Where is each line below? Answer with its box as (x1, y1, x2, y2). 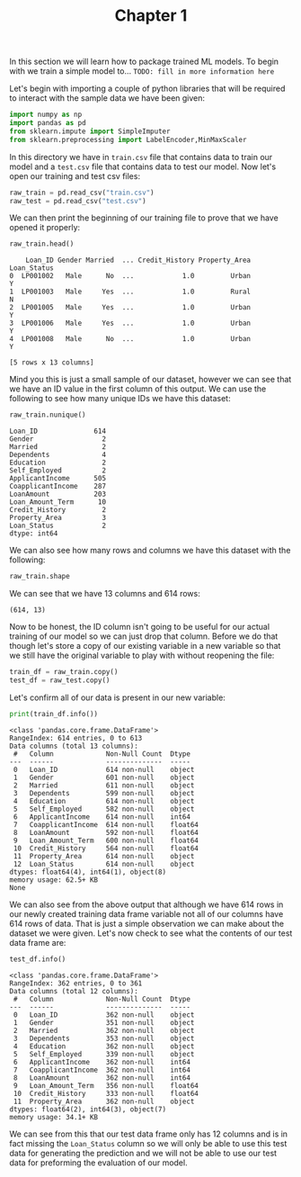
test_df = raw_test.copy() (9, 676, 111, 685)
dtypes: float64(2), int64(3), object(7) (9, 1104, 167, 1114)
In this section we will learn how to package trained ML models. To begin (9, 56, 279, 67)
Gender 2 (9, 435, 106, 444)
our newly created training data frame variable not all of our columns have (9, 908, 284, 919)
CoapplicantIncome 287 (9, 482, 106, 491)
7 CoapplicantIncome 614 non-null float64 (13, 820, 199, 829)
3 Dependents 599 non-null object (13, 788, 195, 797)
